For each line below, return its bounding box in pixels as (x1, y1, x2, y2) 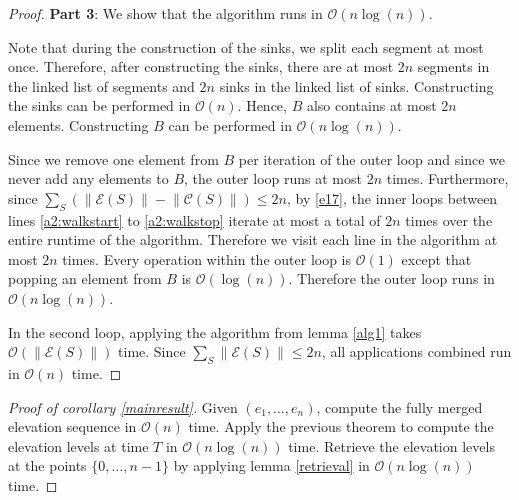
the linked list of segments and (8, 75, 195, 96)
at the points (8, 455, 87, 476)
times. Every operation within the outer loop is (62, 248, 352, 269)
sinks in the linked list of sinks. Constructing (219, 75, 494, 96)
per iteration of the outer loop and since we (238, 148, 505, 169)
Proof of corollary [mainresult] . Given (8, 396, 238, 417)
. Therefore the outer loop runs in (288, 268, 495, 289)
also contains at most (306, 95, 437, 116)
